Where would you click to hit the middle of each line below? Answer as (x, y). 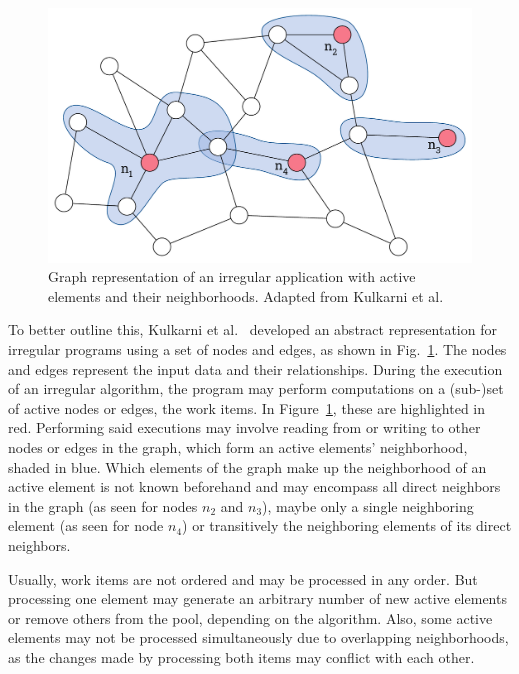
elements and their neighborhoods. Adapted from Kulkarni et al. (246, 295)
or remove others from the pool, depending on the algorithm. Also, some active (250, 617)
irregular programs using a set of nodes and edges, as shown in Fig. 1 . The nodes (257, 349)
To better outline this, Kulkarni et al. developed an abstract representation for (252, 329)
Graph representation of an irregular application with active (232, 276)
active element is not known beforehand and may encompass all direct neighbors (254, 486)
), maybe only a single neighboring (368, 505)
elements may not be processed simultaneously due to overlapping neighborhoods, (258, 637)
